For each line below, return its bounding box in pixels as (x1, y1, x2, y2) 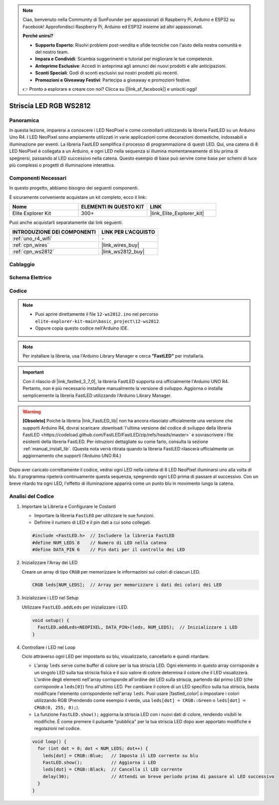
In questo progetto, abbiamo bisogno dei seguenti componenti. (9, 185, 139, 191)
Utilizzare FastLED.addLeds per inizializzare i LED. (21, 604, 128, 610)
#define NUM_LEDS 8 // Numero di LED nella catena (32, 540, 167, 546)
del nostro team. (35, 49, 69, 55)
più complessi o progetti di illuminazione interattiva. (9, 162, 115, 168)
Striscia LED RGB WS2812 (9, 101, 91, 110)
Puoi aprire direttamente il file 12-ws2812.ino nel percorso (35, 311, 159, 317)
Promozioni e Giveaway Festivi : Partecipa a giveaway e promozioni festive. (35, 77, 191, 83)
